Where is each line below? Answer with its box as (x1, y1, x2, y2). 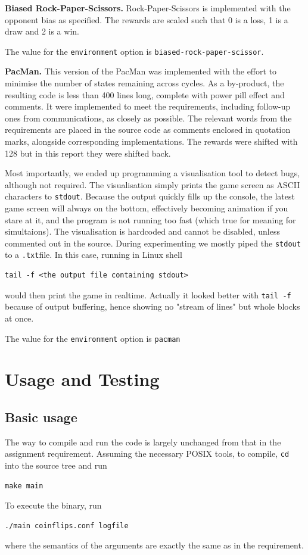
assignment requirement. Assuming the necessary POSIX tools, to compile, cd (5, 447, 290, 460)
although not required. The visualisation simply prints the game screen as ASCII (5, 178, 300, 191)
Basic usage (5, 407, 77, 426)
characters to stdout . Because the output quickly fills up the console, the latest (5, 190, 295, 202)
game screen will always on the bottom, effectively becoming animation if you (5, 202, 288, 214)
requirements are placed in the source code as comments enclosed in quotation (5, 123, 291, 136)
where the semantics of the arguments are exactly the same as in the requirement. (5, 539, 304, 551)
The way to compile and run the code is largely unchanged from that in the (5, 435, 281, 448)
